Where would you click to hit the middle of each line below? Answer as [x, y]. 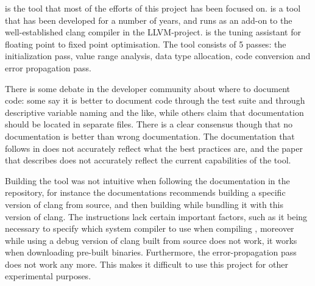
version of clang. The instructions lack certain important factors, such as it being [156, 216]
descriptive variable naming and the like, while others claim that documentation [154, 112]
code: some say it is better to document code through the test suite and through [155, 100]
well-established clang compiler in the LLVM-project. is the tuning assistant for [153, 32]
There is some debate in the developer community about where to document [148, 88]
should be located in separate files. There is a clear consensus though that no [149, 124]
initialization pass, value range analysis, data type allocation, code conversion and [158, 56]
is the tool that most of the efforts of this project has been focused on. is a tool [153, 8]
